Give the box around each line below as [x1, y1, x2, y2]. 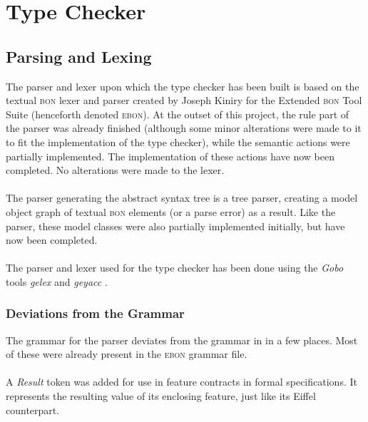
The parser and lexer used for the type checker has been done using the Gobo [6, 260, 344, 275]
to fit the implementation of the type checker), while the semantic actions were [6, 134, 350, 149]
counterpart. [6, 402, 60, 417]
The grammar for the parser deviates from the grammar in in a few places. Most [6, 332, 358, 347]
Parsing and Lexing [6, 45, 152, 67]
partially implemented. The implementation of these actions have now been [6, 148, 335, 163]
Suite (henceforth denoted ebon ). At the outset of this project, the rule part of [6, 106, 349, 121]
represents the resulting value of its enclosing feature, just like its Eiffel [6, 388, 316, 403]
